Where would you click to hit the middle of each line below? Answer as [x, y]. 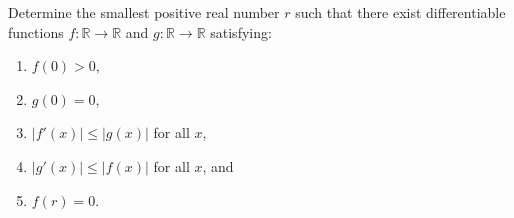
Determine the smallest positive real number [144, 12]
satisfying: [241, 31]
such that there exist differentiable [400, 12]
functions [36, 31]
